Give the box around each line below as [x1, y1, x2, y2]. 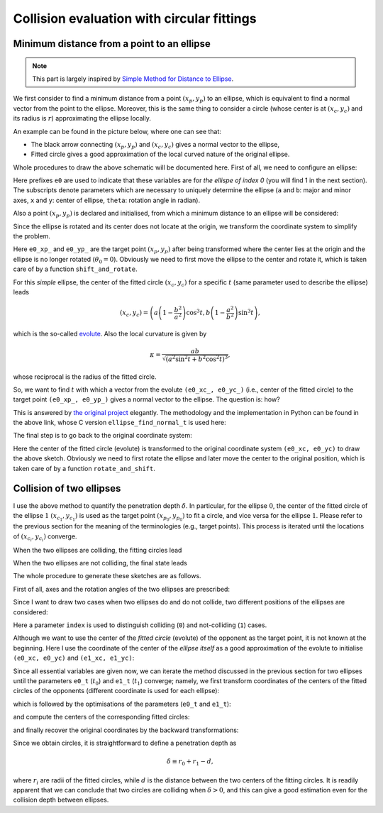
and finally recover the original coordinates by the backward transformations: [13, 726, 239, 734]
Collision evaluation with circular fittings [13, 11, 257, 26]
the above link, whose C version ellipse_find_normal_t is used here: [13, 419, 226, 427]
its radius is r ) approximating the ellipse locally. [13, 114, 152, 123]
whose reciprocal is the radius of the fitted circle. [13, 372, 157, 381]
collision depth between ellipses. [13, 795, 109, 804]
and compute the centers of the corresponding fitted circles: [13, 713, 190, 721]
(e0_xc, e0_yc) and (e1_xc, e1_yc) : [13, 653, 135, 663]
